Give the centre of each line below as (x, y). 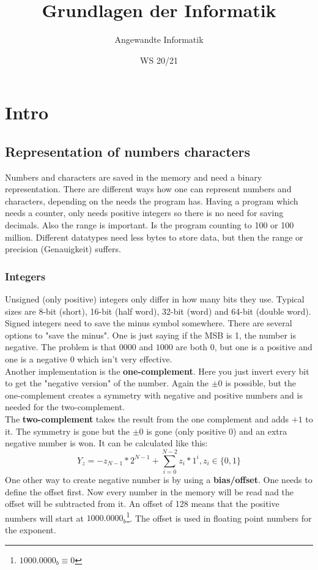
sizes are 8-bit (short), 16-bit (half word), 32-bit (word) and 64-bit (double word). (158, 311)
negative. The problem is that (61, 347)
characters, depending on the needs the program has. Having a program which (152, 201)
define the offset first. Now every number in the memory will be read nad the (150, 491)
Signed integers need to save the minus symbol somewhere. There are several (149, 323)
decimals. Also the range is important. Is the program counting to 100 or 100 (150, 225)
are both (192, 347)
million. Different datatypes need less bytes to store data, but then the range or (154, 237)
